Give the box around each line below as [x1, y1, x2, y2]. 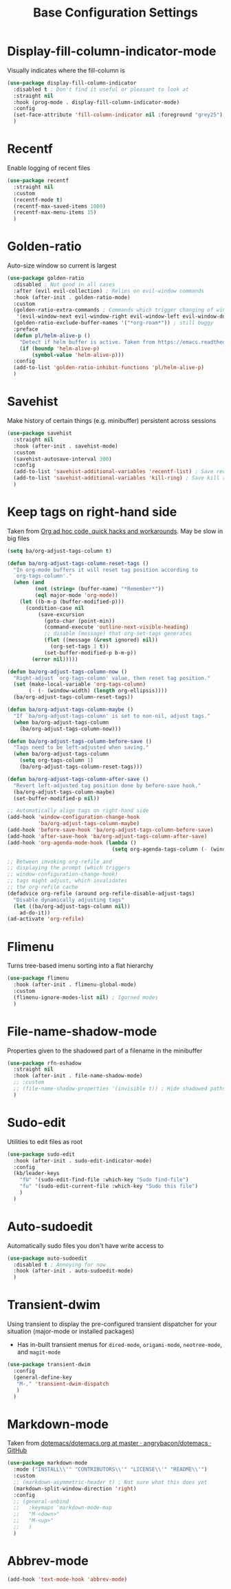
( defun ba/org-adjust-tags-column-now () [7, 668, 128, 675]
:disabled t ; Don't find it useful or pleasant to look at [13, 86, 189, 93]
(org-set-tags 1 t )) [50, 643, 109, 650]
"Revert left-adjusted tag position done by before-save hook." [13, 782, 201, 789]
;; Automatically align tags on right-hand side [7, 807, 149, 814]
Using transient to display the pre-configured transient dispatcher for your [7, 1320, 217, 1328]
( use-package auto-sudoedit [7, 1255, 88, 1262]
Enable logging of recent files [7, 164, 91, 172]
